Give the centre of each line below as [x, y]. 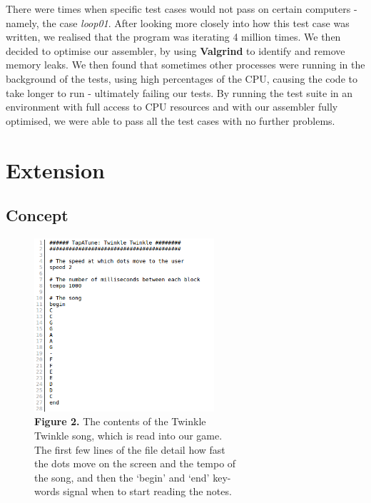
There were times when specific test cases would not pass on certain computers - [182, 9]
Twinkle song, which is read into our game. [128, 435]
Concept [37, 215]
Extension [55, 169]
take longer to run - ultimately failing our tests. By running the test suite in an [179, 92]
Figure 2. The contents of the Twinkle [120, 421]
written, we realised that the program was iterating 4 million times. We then [173, 37]
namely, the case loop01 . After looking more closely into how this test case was [178, 22]
